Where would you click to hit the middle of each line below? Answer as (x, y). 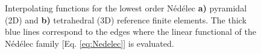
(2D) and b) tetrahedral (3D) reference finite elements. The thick (126, 19)
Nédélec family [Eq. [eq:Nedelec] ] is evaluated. (90, 43)
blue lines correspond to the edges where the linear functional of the (130, 31)
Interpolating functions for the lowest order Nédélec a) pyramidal (126, 8)
